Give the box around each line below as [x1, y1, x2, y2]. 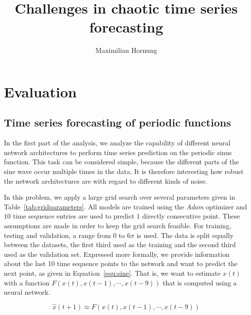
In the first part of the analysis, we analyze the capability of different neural [4, 138, 231, 148]
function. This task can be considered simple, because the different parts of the [4, 157, 239, 167]
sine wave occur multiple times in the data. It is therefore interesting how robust [4, 166, 244, 176]
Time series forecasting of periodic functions [4, 115, 231, 130]
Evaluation [4, 81, 77, 101]
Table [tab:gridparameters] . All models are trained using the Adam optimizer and [4, 201, 247, 211]
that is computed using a [163, 277, 237, 287]
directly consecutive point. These [142, 211, 240, 221]
